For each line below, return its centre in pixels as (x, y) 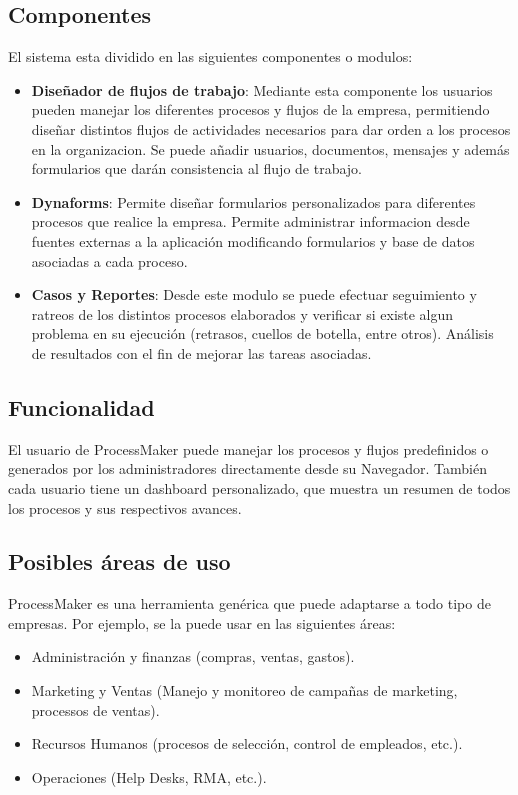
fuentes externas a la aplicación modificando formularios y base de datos (253, 240)
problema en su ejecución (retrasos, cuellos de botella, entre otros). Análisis (262, 333)
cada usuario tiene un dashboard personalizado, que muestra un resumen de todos (259, 487)
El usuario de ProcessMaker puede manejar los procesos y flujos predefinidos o (248, 448)
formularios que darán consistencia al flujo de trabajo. (196, 168)
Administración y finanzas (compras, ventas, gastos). (193, 656)
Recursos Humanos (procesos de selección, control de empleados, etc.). (247, 743)
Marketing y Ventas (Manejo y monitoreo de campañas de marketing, (244, 690)
